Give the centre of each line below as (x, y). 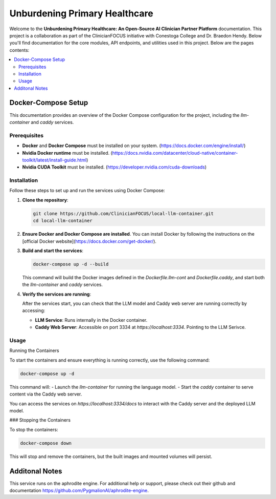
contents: (19, 50)
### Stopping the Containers (40, 420)
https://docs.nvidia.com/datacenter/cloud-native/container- (175, 153)
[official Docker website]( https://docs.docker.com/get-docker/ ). (89, 241)
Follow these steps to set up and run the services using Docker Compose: (87, 191)
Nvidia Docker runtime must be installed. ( (67, 153)
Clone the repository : (45, 200)
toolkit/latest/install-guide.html (54, 160)
